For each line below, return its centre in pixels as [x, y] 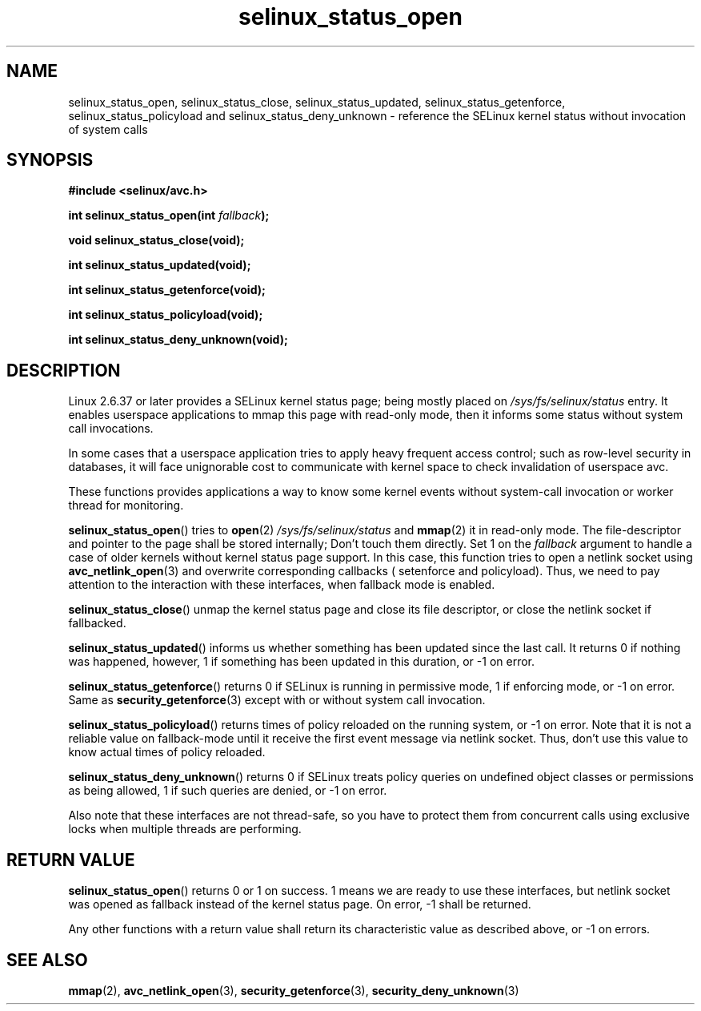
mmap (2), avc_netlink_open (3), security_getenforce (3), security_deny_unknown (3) [294, 990]
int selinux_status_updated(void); [160, 265]
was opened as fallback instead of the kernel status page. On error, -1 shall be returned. [300, 904]
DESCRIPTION [64, 370]
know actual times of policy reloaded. [167, 752]
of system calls [108, 129]
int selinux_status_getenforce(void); [167, 290]
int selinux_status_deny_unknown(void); [178, 340]
